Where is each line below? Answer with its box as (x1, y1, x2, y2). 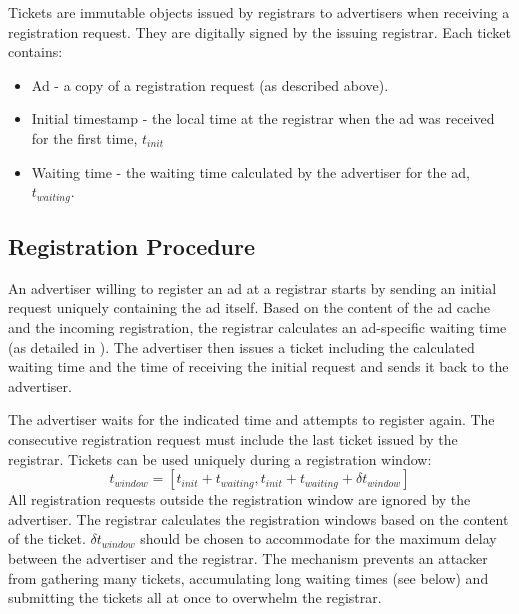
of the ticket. (8, 528, 86, 549)
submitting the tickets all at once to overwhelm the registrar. (8, 587, 382, 608)
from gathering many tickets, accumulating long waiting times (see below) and (8, 567, 489, 588)
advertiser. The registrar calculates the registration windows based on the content (8, 508, 509, 529)
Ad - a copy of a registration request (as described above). (31, 74, 389, 95)
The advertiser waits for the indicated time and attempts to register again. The (8, 409, 495, 430)
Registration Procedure (8, 231, 256, 261)
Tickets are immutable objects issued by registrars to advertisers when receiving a (8, 2, 510, 22)
